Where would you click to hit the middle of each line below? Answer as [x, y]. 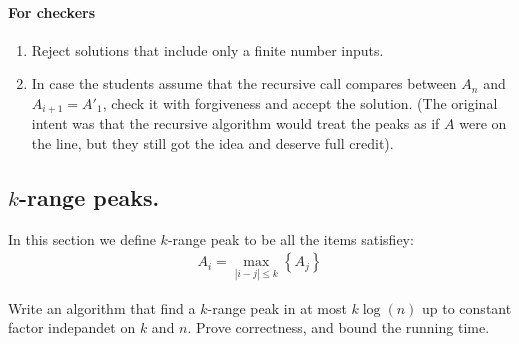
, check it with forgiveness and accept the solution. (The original [300, 102]
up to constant [467, 307]
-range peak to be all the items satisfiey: [290, 238]
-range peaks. [89, 197]
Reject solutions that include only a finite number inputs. [207, 49]
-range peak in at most [277, 307]
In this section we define [82, 238]
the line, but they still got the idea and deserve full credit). [212, 143]
